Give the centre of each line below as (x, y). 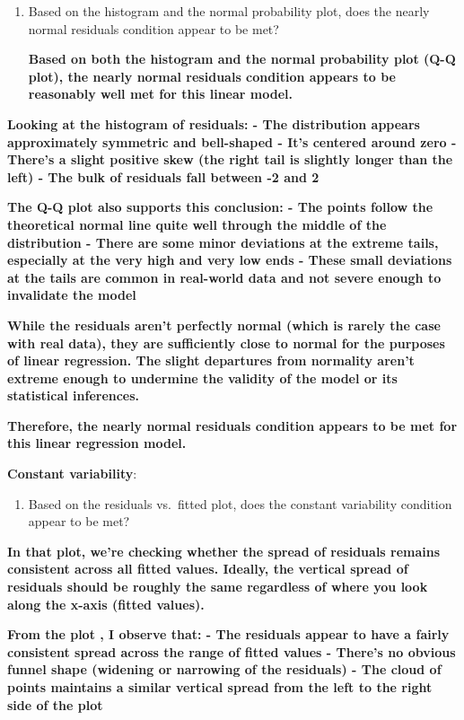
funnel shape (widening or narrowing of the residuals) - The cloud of (224, 669)
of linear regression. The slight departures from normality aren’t (211, 360)
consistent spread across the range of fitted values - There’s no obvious (232, 651)
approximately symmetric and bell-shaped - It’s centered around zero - (232, 141)
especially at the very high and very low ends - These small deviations (230, 260)
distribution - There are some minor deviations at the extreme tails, (223, 242)
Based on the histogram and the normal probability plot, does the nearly (229, 11)
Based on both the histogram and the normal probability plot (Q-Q (242, 59)
